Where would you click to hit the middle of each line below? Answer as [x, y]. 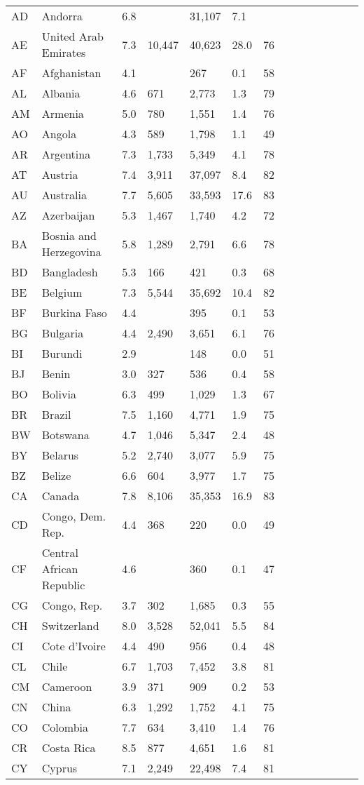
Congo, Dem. [74, 516]
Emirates [64, 52]
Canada [61, 496]
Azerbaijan [68, 215]
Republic [63, 585]
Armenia [63, 113]
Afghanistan [71, 73]
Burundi [62, 353]
